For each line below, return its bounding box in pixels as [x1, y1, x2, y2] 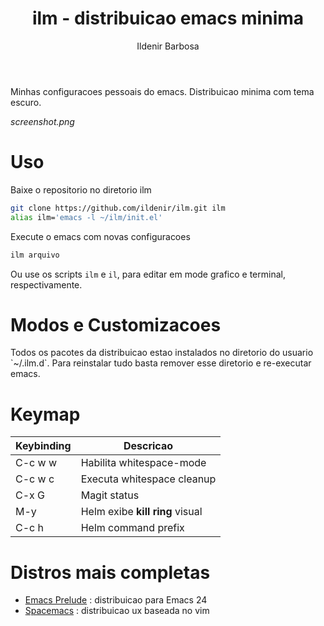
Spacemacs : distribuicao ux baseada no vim [24, 605, 210, 617]
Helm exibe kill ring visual [80, 505, 203, 519]
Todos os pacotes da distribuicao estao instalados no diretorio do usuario [10, 347, 314, 359]
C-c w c [15, 472, 55, 486]
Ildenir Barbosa [136, 40, 200, 52]
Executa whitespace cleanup [80, 472, 217, 486]
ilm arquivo [10, 250, 60, 260]
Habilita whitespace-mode [80, 456, 207, 470]
